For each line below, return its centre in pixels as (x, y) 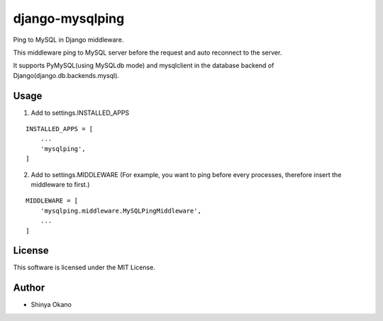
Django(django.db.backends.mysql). (66, 75)
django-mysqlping (69, 18)
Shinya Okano (51, 305)
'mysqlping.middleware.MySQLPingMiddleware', (121, 210)
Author (29, 288)
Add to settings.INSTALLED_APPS (80, 113)
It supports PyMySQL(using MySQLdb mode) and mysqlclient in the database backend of (144, 66)
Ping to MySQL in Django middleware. (68, 40)
